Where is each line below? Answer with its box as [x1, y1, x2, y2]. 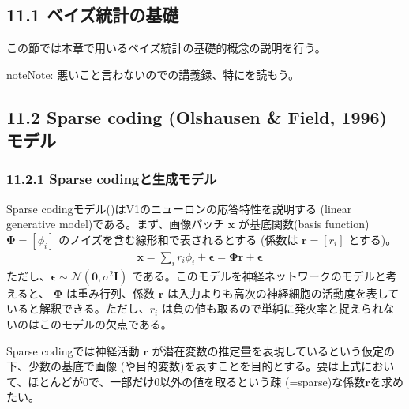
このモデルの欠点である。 [39, 315, 172, 332]
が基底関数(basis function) [238, 216, 370, 232]
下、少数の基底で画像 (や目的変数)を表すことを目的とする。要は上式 [6, 358, 362, 374]
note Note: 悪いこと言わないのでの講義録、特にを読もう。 [6, 66, 299, 82]
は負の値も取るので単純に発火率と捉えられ [161, 300, 383, 317]
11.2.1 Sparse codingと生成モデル [6, 169, 217, 189]
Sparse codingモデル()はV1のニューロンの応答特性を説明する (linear [6, 200, 352, 216]
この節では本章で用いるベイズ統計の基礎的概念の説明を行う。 [6, 39, 326, 56]
